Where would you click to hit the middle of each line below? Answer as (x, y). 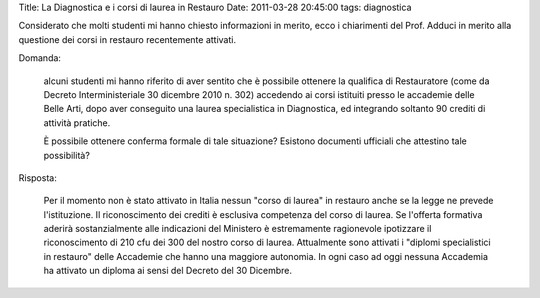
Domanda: (40, 58)
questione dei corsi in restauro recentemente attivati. (127, 39)
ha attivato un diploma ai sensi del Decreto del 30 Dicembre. (168, 271)
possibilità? (66, 155)
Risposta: (37, 177)
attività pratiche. (77, 122)
